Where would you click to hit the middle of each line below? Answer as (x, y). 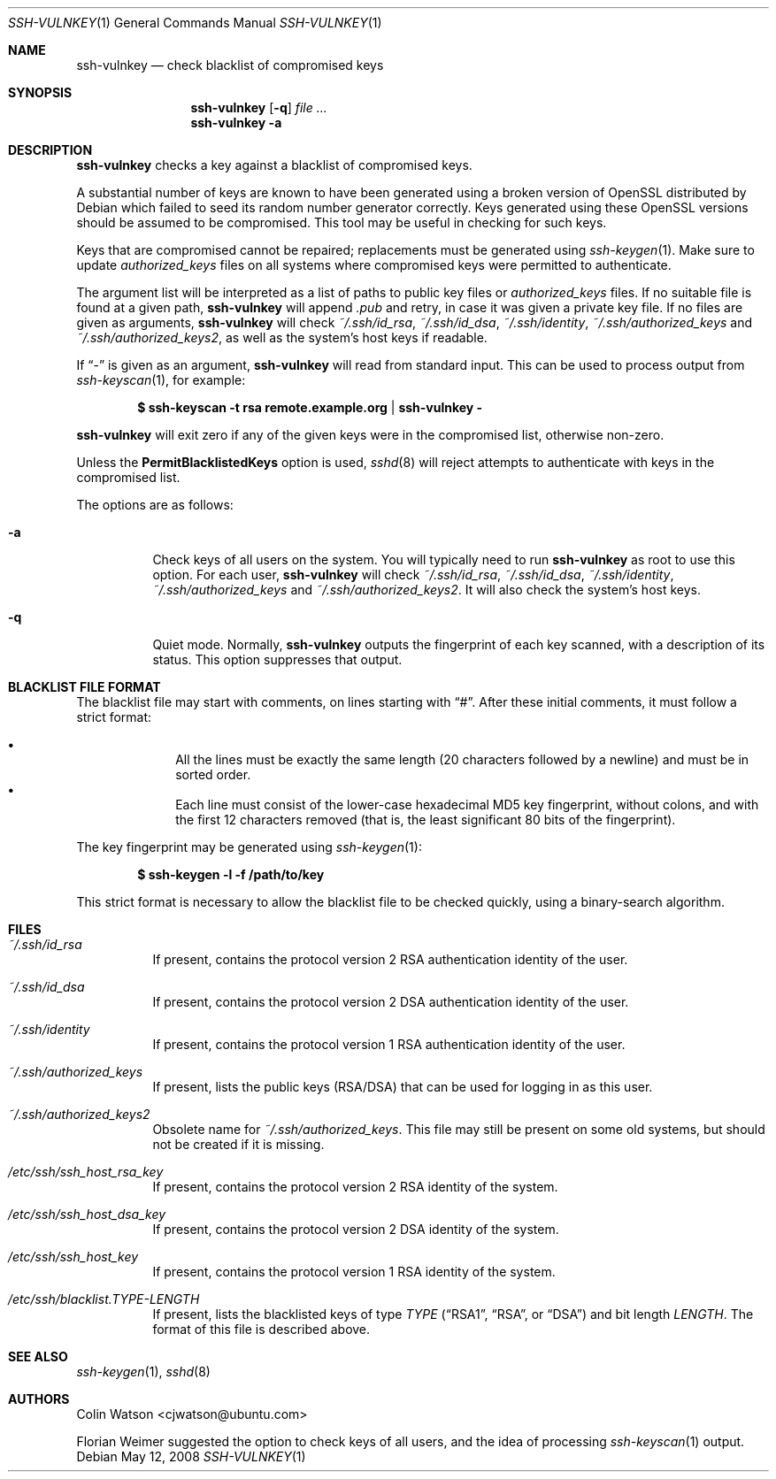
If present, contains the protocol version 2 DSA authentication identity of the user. (391, 1002)
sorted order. (213, 774)
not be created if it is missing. (238, 1144)
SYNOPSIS (40, 92)
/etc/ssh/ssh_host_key (73, 1257)
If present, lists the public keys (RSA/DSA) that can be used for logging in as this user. (403, 1087)
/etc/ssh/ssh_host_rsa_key (86, 1172)
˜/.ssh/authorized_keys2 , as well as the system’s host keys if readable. (282, 337)
